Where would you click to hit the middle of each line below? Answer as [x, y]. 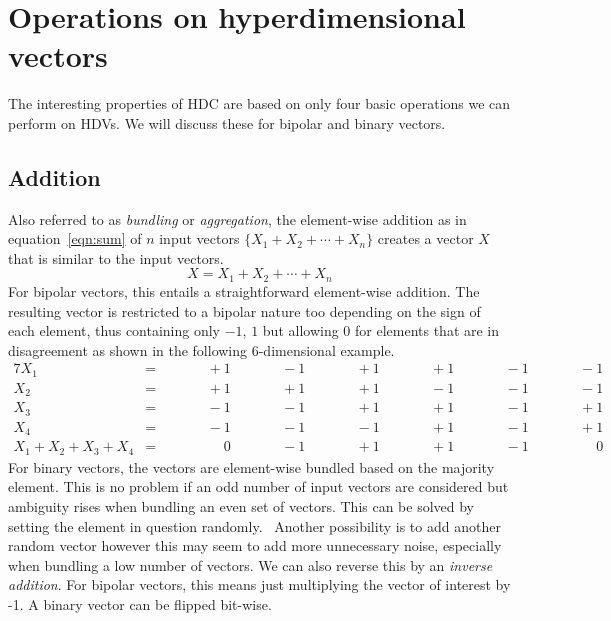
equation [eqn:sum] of [75, 238]
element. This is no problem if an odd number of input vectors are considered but [258, 486]
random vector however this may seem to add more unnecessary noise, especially [255, 545]
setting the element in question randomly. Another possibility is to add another [254, 525]
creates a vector [425, 238]
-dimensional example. [326, 349]
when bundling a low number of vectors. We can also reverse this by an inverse [250, 564]
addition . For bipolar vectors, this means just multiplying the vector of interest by [259, 584]
